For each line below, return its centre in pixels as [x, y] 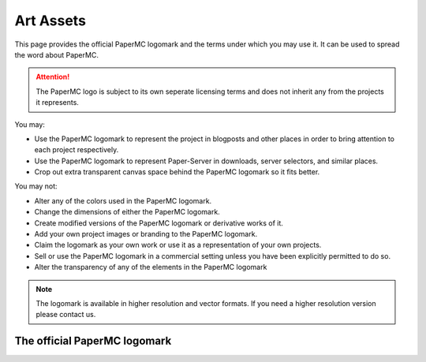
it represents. [57, 103]
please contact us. [66, 315]
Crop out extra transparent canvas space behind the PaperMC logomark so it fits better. [177, 172]
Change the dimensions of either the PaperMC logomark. [127, 212]
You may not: [36, 186]
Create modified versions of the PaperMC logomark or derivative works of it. [159, 223]
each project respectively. [77, 150]
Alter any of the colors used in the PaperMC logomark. [123, 200]
